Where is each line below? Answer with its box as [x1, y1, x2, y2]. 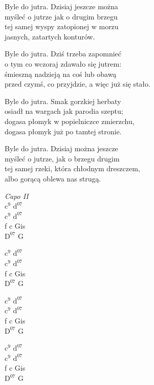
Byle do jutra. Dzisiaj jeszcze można [5, 1, 118, 11]
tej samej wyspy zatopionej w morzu [5, 21, 119, 32]
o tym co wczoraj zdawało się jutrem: [5, 58, 122, 69]
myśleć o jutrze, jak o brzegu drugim [5, 153, 120, 164]
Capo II [5, 190, 29, 201]
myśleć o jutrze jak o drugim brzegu [5, 11, 118, 22]
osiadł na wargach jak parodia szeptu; [5, 106, 123, 116]
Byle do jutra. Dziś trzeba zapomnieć [5, 48, 122, 59]
